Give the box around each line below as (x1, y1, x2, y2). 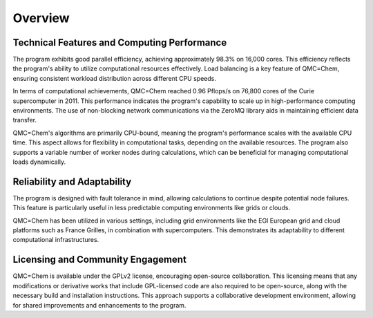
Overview (12, 10, 70, 26)
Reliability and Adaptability (12, 176, 132, 187)
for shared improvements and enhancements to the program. (12, 301, 186, 309)
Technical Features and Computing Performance (12, 37, 227, 48)
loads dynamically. (12, 158, 66, 166)
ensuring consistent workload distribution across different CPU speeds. (12, 74, 217, 82)
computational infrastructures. (12, 236, 99, 244)
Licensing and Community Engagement (12, 254, 186, 265)
